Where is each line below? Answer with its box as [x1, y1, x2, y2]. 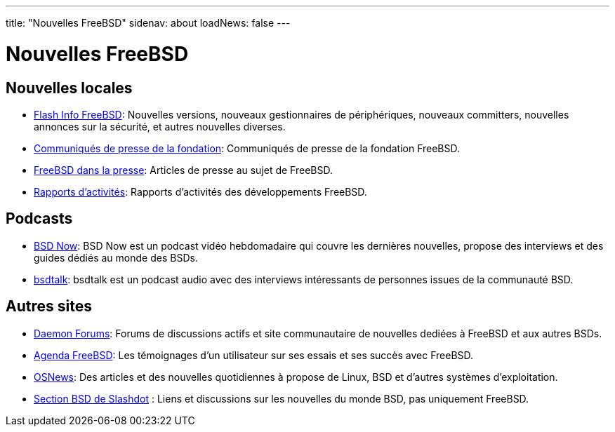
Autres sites [6, 297, 92, 316]
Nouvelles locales [6, 79, 133, 97]
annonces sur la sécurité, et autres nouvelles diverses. [34, 120, 286, 133]
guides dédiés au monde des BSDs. [34, 251, 198, 264]
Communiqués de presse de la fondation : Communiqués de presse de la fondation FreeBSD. [34, 142, 461, 154]
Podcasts [6, 210, 73, 228]
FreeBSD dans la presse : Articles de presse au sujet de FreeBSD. [34, 163, 333, 176]
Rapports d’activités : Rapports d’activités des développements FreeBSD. [34, 185, 367, 198]
